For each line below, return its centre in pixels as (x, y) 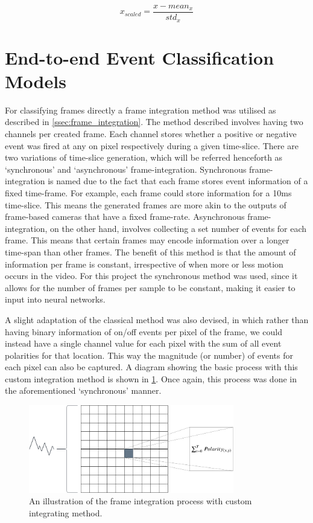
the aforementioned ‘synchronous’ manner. (83, 390)
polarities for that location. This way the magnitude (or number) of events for (149, 355)
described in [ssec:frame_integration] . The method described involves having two (154, 122)
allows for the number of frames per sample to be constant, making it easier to (150, 287)
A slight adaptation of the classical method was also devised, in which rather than (157, 319)
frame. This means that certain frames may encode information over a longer (147, 240)
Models (36, 81)
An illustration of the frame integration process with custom (141, 501)
